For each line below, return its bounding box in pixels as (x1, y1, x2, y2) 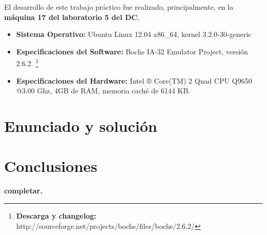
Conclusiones (4, 155, 98, 177)
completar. (4, 185, 43, 196)
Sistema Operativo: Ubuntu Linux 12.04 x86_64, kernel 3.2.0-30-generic (16, 29, 252, 40)
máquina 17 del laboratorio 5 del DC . (4, 11, 140, 22)
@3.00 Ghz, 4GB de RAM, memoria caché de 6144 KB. (16, 85, 190, 96)
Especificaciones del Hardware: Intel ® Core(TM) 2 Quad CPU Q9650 (16, 75, 252, 86)
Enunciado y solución (4, 115, 158, 136)
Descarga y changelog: (16, 210, 97, 221)
